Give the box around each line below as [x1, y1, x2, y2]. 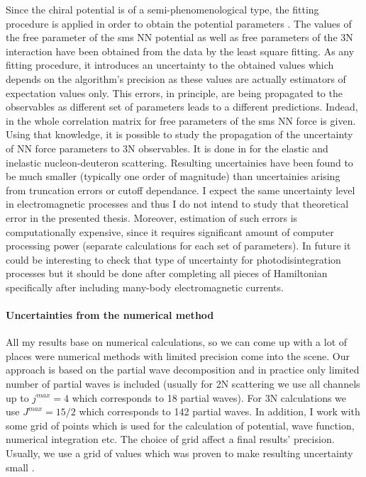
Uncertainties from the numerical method [6, 308, 214, 322]
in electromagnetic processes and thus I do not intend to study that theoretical [6, 196, 349, 211]
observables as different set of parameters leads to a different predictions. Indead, [6, 99, 358, 114]
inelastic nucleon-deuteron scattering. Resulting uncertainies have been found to [6, 155, 353, 169]
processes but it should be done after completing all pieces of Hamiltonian [6, 266, 328, 281]
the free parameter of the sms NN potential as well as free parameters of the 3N [6, 30, 353, 45]
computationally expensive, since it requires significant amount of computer [6, 224, 334, 239]
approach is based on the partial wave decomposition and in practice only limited [6, 362, 360, 377]
